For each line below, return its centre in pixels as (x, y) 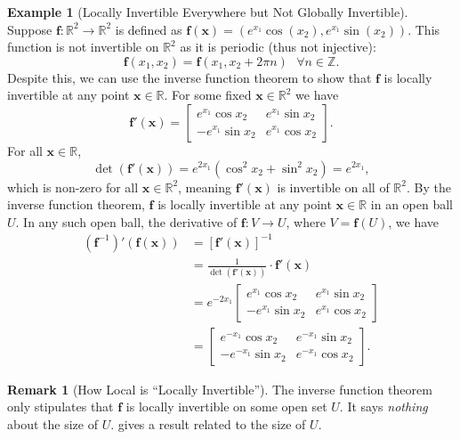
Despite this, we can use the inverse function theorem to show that (190, 77)
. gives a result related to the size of (208, 423)
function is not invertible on (83, 47)
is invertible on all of (333, 187)
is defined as (149, 29)
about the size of (52, 423)
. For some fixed (208, 95)
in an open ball (412, 204)
